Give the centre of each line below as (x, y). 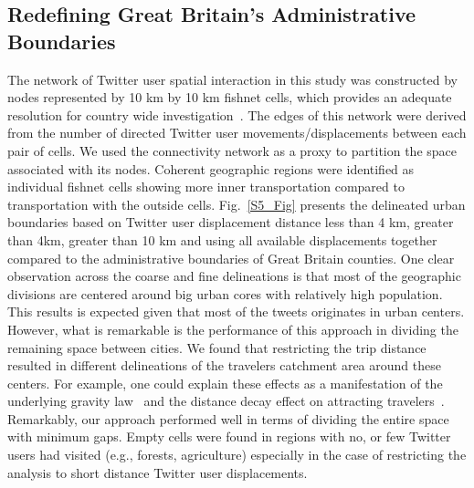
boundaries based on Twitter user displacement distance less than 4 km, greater (231, 222)
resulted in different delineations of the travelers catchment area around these (224, 365)
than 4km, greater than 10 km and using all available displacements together (222, 239)
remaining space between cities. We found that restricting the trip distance (217, 347)
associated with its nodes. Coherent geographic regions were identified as (211, 168)
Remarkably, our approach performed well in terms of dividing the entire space (228, 418)
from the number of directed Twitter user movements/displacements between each (237, 133)
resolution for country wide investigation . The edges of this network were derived (237, 114)
